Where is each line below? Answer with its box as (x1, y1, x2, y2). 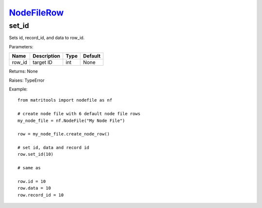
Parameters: (9, 44, 33, 49)
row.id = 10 (17, 179, 46, 184)
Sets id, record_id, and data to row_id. (9, 35, 85, 41)
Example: (9, 86, 28, 92)
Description (32, 53, 61, 59)
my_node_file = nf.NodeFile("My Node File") (17, 118, 126, 123)
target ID (32, 59, 53, 66)
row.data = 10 (17, 185, 51, 191)
